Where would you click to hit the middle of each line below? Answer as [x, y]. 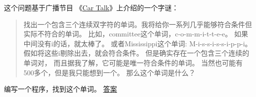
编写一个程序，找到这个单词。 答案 [61, 89]
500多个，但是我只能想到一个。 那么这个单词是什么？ [109, 72]
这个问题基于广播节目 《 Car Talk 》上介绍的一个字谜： [91, 7]
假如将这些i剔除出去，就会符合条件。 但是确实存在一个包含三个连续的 [136, 53]
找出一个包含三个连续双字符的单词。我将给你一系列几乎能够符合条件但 [138, 24]
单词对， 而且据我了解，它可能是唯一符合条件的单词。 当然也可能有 [133, 62]
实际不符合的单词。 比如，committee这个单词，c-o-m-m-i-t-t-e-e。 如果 [136, 34]
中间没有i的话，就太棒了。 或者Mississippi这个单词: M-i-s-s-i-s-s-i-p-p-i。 [138, 43]
